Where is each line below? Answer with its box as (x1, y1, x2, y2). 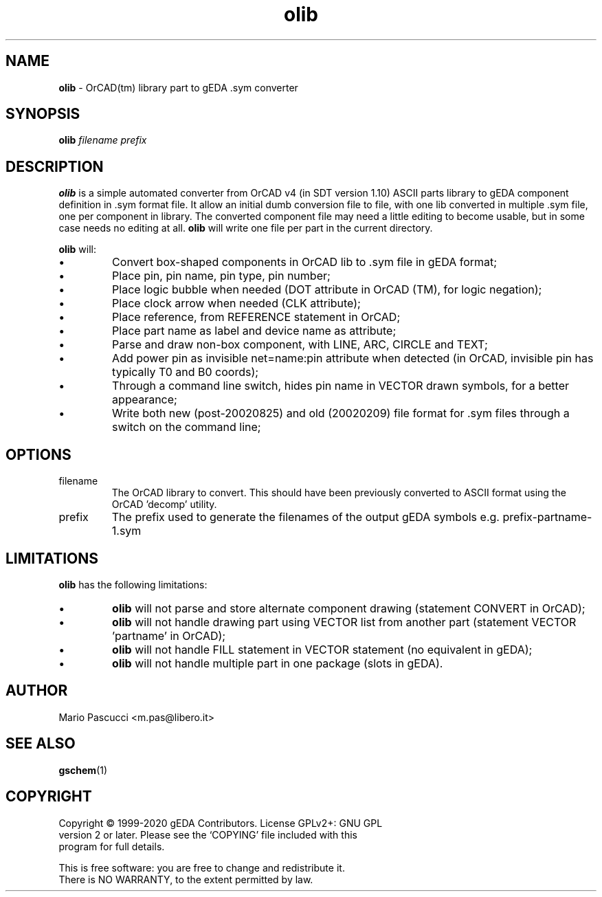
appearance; (112, 392, 177, 407)
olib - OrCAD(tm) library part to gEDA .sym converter (58, 81, 298, 93)
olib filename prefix (58, 134, 147, 146)
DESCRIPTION (5, 157, 104, 175)
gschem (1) (58, 764, 108, 776)
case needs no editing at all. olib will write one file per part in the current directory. (58, 222, 433, 234)
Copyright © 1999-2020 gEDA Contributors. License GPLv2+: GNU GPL (58, 817, 383, 829)
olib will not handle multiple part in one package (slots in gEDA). (112, 656, 443, 670)
